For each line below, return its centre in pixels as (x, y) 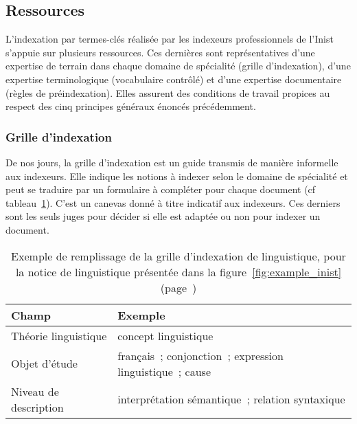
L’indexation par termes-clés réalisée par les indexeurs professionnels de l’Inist (170, 39)
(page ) (178, 287)
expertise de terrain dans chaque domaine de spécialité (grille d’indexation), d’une (178, 66)
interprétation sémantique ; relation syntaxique (231, 399)
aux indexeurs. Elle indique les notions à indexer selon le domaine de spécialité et (177, 176)
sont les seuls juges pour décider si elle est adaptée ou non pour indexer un (163, 216)
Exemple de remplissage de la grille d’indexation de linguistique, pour (178, 256)
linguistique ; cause (164, 371)
